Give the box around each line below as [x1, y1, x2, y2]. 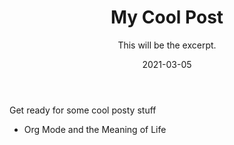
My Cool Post [110, 6, 224, 29]
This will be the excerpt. [117, 39, 217, 51]
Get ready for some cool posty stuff [9, 104, 157, 116]
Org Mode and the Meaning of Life [23, 123, 167, 135]
